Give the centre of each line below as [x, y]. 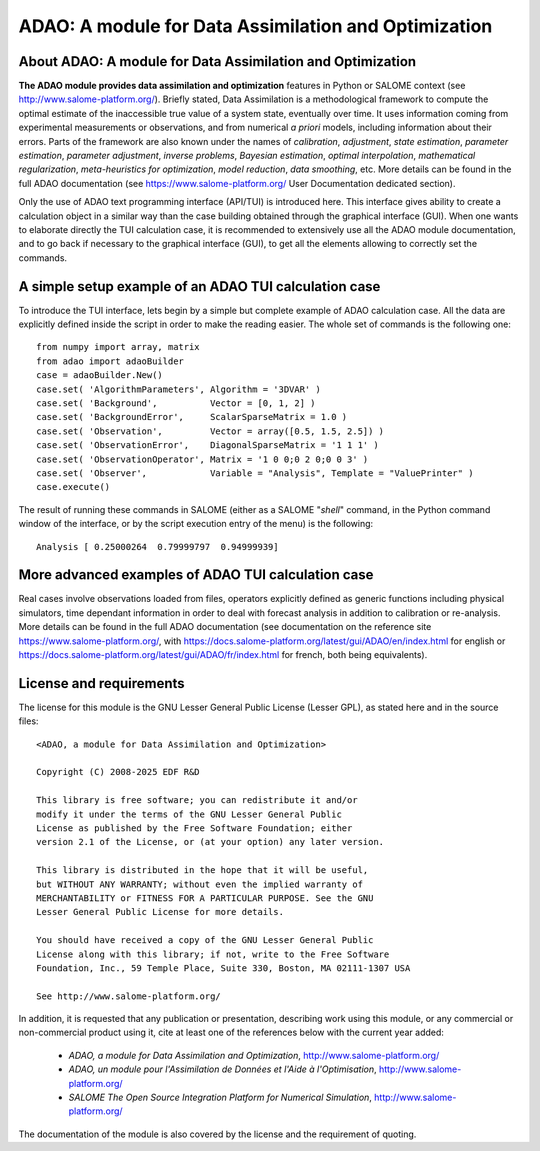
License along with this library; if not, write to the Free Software [213, 954]
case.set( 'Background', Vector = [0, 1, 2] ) [176, 403]
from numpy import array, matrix [118, 347]
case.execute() [73, 487]
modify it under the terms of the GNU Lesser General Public [189, 814]
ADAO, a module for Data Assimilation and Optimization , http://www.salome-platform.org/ [254, 1055]
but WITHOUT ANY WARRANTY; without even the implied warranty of [200, 884]
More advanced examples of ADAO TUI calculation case [196, 575]
